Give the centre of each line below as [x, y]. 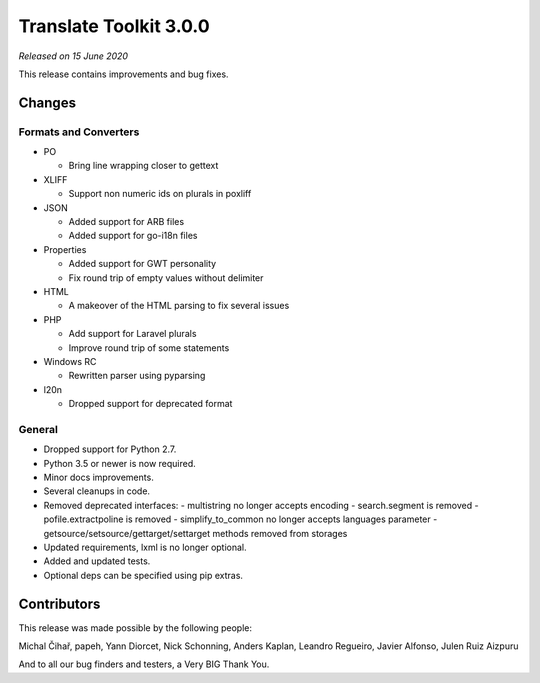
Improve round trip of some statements [149, 347]
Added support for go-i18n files [133, 236]
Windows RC [70, 361]
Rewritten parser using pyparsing [137, 376]
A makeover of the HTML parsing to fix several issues [179, 306]
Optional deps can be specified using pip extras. [143, 575]
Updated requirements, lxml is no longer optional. [145, 547]
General [38, 429]
